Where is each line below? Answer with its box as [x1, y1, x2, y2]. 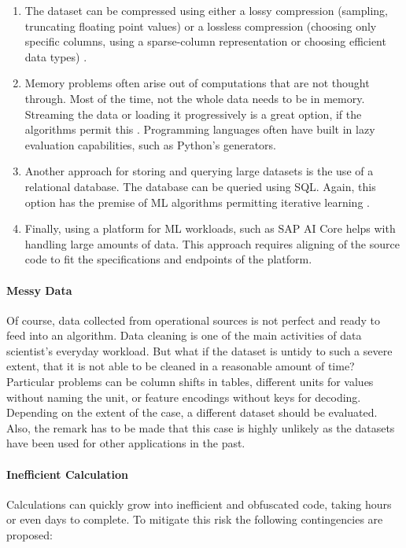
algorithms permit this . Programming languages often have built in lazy [24, 121, 375, 138]
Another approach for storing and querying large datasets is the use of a [24, 163, 374, 179]
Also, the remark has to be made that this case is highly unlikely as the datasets [6, 419, 395, 436]
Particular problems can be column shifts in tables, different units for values [6, 373, 374, 390]
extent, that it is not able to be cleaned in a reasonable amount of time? [6, 358, 355, 374]
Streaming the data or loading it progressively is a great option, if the [24, 105, 362, 122]
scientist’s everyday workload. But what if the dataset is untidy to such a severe [6, 342, 393, 359]
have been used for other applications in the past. [6, 435, 245, 451]
